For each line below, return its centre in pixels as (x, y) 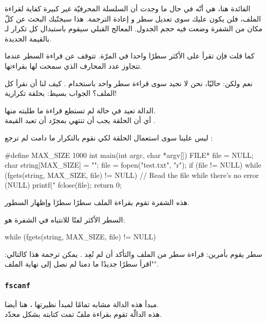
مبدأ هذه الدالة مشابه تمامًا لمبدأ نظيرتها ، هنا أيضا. (82, 304)
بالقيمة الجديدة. (28, 38)
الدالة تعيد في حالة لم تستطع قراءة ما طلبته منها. (80, 110)
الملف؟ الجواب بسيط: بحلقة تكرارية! (61, 93)
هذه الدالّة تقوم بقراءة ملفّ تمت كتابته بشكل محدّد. (83, 314)
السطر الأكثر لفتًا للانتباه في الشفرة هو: (65, 219)
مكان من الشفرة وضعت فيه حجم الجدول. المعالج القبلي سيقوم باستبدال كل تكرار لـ (134, 28)
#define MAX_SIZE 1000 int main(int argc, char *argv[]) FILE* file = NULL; (129, 155)
